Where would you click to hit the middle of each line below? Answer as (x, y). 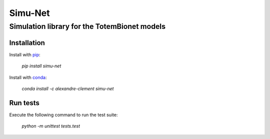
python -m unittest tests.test (51, 126)
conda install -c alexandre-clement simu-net (68, 88)
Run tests (24, 103)
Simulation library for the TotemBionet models (87, 26)
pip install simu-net (41, 66)
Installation (27, 43)
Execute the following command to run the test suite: (63, 115)
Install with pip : (25, 54)
